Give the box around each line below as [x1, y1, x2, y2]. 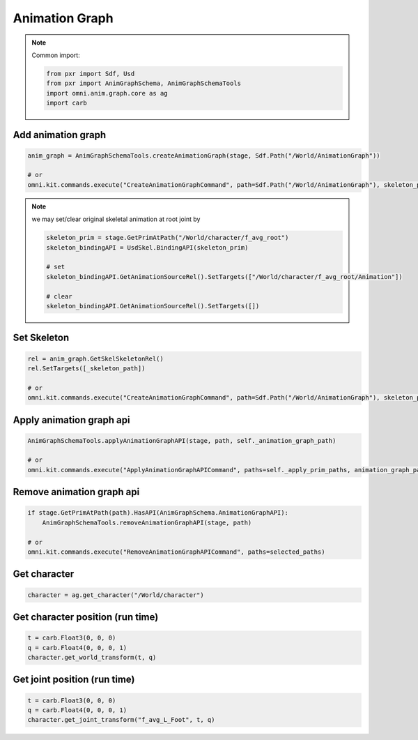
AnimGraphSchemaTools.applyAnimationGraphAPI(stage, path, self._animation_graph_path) [27, 437, 336, 444]
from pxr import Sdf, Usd [46, 70, 135, 77]
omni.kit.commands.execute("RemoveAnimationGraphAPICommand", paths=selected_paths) [27, 548, 325, 556]
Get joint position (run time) [13, 674, 135, 686]
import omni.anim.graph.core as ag [46, 89, 168, 97]
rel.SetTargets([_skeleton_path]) [27, 364, 146, 372]
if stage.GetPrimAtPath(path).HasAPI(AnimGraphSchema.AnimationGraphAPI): [27, 509, 289, 517]
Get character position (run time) [13, 611, 159, 624]
